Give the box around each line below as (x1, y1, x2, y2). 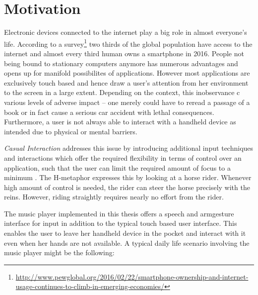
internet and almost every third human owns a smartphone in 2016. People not (4, 48, 244, 58)
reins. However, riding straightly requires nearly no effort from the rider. (4, 192, 224, 202)
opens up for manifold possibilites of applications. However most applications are (4, 68, 250, 78)
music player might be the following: (4, 247, 115, 258)
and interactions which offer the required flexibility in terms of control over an (4, 152, 242, 163)
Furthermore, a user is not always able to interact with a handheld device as (4, 116, 236, 127)
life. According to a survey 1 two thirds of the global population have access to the (4, 37, 253, 49)
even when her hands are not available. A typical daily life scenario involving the (4, 237, 250, 248)
